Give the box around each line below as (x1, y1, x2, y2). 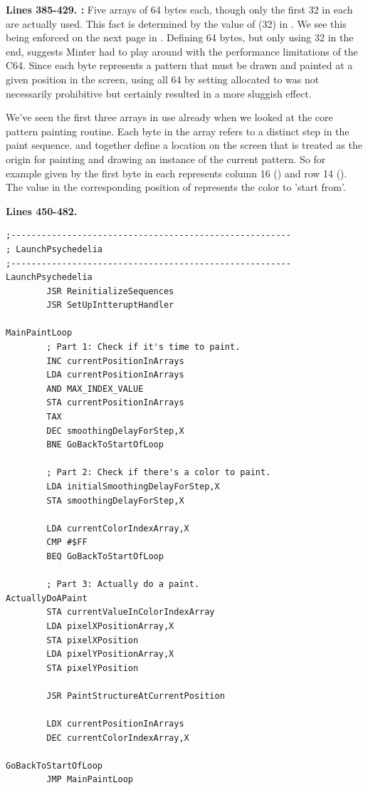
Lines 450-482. (6, 203, 78, 218)
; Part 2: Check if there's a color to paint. (46, 467, 271, 478)
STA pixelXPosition (46, 635, 139, 645)
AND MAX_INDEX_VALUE (46, 383, 144, 394)
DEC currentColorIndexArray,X (46, 732, 189, 743)
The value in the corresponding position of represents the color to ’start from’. (6, 180, 346, 194)
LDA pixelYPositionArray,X (46, 649, 174, 660)
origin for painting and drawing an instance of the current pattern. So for (6, 151, 326, 166)
